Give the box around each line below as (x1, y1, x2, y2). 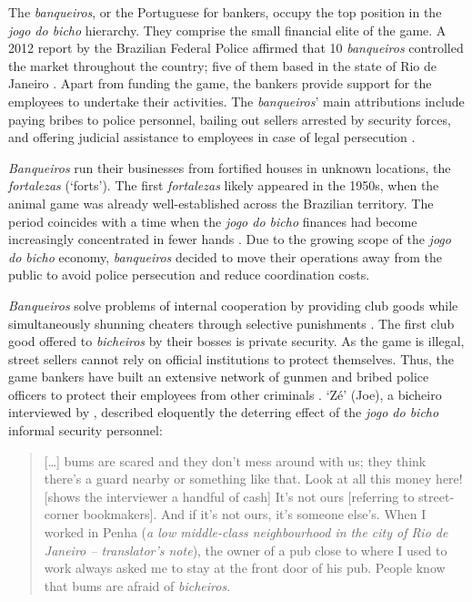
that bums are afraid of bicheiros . (44, 576, 231, 595)
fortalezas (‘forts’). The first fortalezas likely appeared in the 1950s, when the (8, 176, 439, 195)
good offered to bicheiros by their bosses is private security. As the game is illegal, (8, 332, 465, 351)
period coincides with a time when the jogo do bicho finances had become (8, 211, 417, 230)
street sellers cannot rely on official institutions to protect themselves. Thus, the (8, 349, 454, 368)
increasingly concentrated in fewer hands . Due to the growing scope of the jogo (8, 230, 451, 249)
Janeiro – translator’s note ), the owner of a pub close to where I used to (44, 540, 447, 559)
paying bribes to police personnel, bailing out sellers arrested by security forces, (8, 109, 451, 128)
